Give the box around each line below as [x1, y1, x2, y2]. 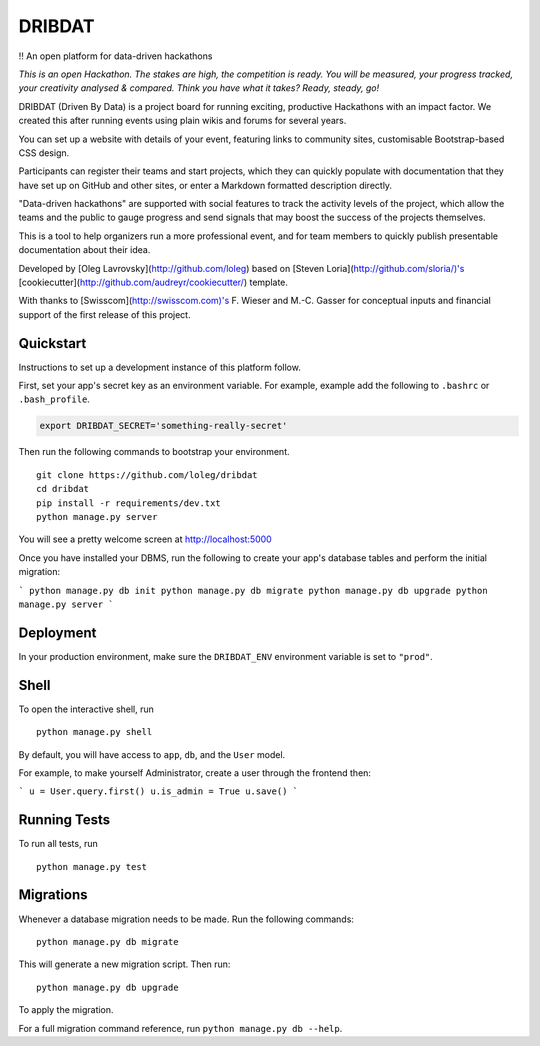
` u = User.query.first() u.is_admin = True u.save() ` [18, 786, 299, 797]
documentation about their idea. [18, 244, 151, 256]
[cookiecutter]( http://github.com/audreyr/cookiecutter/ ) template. [18, 276, 289, 289]
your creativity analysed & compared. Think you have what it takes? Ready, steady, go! [18, 82, 380, 94]
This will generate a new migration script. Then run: [18, 958, 231, 970]
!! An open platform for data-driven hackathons [18, 50, 213, 62]
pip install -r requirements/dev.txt [36, 497, 222, 509]
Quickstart [18, 335, 87, 352]
